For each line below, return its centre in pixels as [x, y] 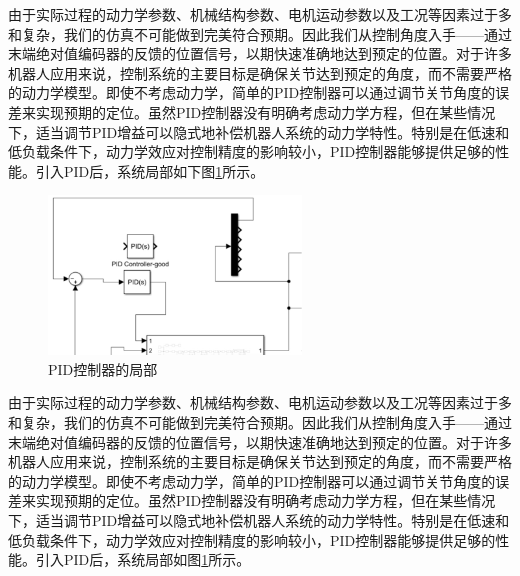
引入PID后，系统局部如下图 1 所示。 [150, 170]
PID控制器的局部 [103, 368]
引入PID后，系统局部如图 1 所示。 [143, 559]
